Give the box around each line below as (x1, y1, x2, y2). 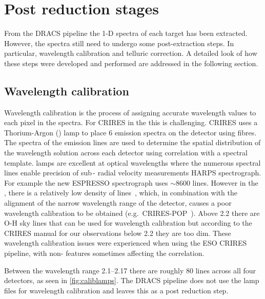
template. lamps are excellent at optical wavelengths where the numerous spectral (4, 157, 261, 168)
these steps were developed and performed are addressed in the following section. (4, 57, 258, 68)
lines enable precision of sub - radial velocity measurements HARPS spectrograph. (4, 167, 261, 178)
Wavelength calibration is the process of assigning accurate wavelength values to (4, 107, 256, 117)
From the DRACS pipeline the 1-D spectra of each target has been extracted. (4, 28, 248, 38)
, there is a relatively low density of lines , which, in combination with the (4, 187, 237, 198)
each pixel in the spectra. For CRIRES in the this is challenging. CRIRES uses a (4, 117, 258, 128)
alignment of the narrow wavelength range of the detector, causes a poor (4, 197, 232, 208)
